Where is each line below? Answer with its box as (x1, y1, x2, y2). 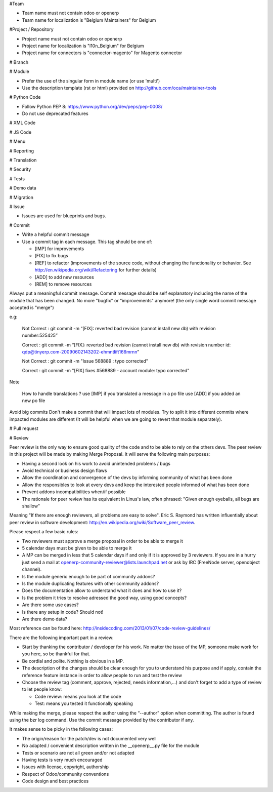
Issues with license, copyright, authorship (22, 764, 109, 770)
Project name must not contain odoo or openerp (22, 35, 122, 42)
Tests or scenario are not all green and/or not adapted (22, 749, 135, 756)
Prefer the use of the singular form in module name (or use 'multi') (22, 77, 160, 84)
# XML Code (9, 120, 36, 126)
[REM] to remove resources (34, 281, 92, 287)
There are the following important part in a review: (9, 635, 114, 641)
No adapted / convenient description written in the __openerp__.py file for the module (22, 742, 200, 749)
